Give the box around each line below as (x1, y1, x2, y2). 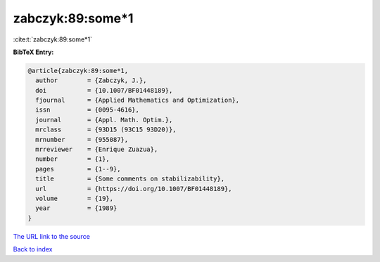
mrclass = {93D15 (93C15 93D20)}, (35, 126, 177, 133)
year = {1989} (35, 204, 118, 212)
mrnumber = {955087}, (35, 136, 129, 143)
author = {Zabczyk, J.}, (35, 77, 147, 84)
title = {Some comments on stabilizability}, (35, 175, 225, 183)
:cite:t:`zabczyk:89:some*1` (13, 35, 93, 44)
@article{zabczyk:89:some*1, (27, 67, 129, 74)
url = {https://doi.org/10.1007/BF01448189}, (35, 185, 232, 192)
